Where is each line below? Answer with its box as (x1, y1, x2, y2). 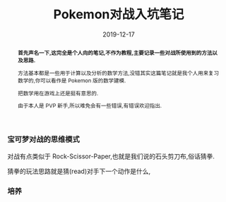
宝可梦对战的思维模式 (7, 134, 80, 144)
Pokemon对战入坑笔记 (53, 6, 184, 23)
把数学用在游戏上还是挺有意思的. (17, 89, 99, 97)
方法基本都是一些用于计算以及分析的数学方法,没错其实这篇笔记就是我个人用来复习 (17, 69, 220, 77)
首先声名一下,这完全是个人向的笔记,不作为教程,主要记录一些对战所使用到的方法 (17, 49, 213, 56)
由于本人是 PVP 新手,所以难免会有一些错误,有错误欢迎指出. (17, 102, 162, 110)
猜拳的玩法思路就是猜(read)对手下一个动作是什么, (7, 167, 151, 175)
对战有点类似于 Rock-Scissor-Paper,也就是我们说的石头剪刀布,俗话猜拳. (7, 152, 215, 160)
